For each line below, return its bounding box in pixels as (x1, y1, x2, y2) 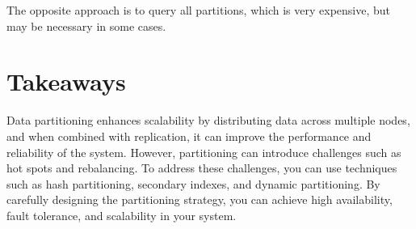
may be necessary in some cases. (6, 17, 166, 34)
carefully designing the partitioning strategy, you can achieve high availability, (6, 191, 393, 208)
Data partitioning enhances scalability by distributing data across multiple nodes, (6, 112, 410, 129)
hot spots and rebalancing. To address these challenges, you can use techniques (6, 159, 397, 176)
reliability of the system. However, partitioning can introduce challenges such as (6, 143, 401, 160)
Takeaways (6, 65, 126, 98)
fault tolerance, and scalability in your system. (6, 206, 237, 223)
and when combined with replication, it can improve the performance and (6, 127, 372, 144)
